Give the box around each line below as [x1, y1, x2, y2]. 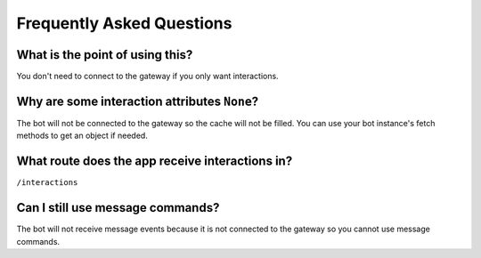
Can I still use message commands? [16, 200, 220, 215]
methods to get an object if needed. [16, 130, 149, 141]
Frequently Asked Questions [16, 13, 232, 33]
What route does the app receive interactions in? [16, 154, 293, 169]
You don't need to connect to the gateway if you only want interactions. [16, 71, 280, 82]
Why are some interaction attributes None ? [16, 93, 259, 109]
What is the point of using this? [16, 47, 193, 62]
